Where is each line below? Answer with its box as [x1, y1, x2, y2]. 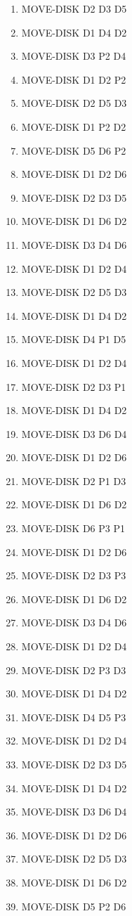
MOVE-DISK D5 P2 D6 [21, 898, 126, 913]
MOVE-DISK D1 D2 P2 [21, 72, 126, 86]
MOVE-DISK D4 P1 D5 [21, 332, 126, 347]
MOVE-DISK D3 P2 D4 [21, 49, 126, 63]
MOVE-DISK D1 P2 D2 [21, 119, 126, 134]
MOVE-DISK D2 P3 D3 [21, 662, 126, 677]
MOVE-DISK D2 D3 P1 [21, 379, 126, 394]
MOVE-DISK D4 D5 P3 [21, 709, 126, 724]
